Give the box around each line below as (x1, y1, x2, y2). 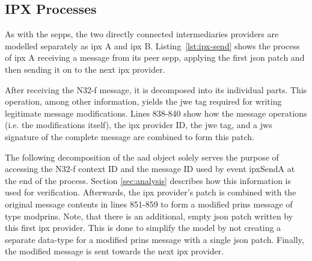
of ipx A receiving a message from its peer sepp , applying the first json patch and (5, 51, 305, 64)
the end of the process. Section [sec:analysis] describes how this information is (5, 174, 292, 186)
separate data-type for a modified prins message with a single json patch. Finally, (5, 233, 304, 245)
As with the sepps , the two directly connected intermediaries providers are (5, 28, 279, 40)
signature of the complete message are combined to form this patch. (5, 130, 254, 143)
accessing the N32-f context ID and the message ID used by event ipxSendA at (5, 162, 295, 175)
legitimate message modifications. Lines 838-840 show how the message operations (5, 106, 307, 119)
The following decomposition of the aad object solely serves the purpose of (5, 150, 279, 163)
